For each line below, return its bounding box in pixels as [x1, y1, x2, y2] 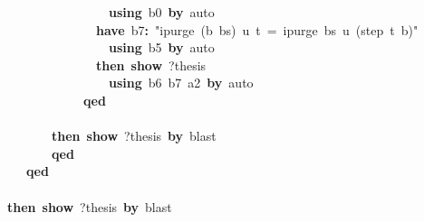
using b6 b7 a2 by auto [109, 73, 254, 92]
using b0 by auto [109, 3, 215, 21]
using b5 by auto [109, 38, 215, 57]
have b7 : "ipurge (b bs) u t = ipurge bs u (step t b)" [96, 20, 419, 39]
